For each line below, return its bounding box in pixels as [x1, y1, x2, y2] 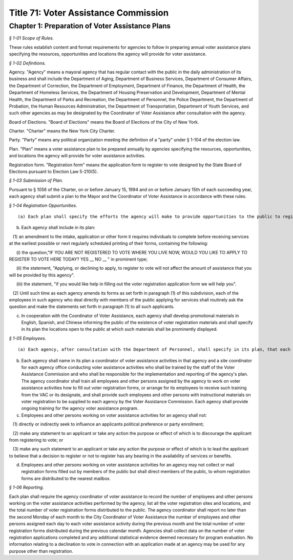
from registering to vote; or [9, 437, 63, 443]
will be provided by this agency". [9, 272, 75, 278]
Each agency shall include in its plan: [21, 225, 96, 231]
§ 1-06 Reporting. [9, 484, 44, 491]
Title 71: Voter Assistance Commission [9, 7, 169, 18]
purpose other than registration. [9, 548, 73, 554]
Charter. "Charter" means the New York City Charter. [9, 128, 116, 134]
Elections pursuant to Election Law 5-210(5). [9, 169, 98, 174]
